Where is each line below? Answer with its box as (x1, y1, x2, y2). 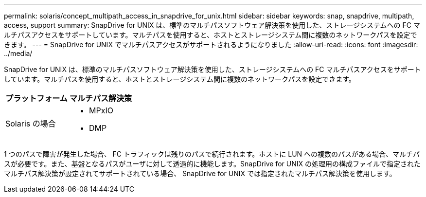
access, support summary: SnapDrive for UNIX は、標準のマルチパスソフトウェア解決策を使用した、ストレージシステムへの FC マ (4, 21, 420, 29)
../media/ (4, 49, 33, 57)
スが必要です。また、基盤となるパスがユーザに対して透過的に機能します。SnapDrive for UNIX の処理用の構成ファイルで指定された (4, 160, 421, 168)
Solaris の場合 (5, 119, 56, 128)
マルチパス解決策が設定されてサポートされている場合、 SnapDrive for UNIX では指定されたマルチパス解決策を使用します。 (4, 169, 396, 178)
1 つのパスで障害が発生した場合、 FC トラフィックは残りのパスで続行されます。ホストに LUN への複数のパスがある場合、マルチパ (4, 150, 420, 158)
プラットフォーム (5, 93, 68, 103)
